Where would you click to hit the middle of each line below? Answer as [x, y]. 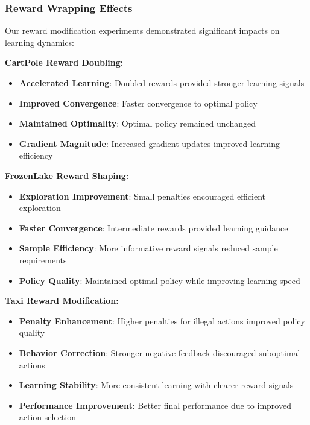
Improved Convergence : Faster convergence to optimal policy [138, 103]
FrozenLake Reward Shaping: [67, 175]
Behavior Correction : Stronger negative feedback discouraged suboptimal [160, 352]
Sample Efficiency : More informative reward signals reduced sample [148, 248]
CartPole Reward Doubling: [64, 62]
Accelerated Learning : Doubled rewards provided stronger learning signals [162, 83]
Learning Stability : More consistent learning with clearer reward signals [156, 385]
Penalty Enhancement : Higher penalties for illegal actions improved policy [162, 320]
